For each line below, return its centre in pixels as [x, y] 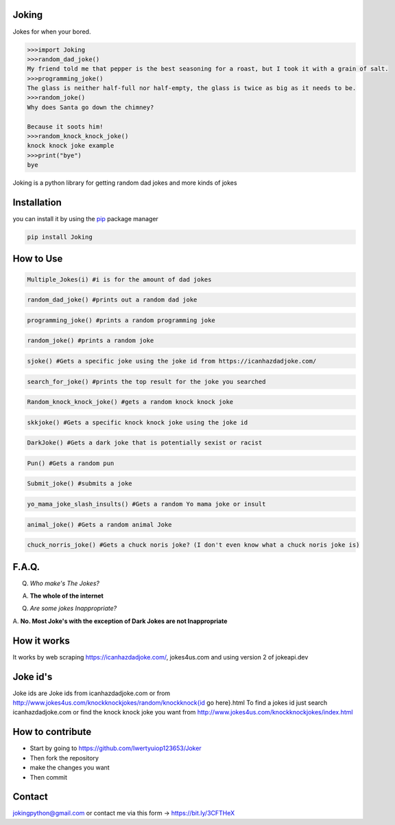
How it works [41, 641]
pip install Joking [60, 237]
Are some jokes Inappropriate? [73, 609]
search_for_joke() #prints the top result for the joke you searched [146, 382]
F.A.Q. [26, 567]
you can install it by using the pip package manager [86, 219]
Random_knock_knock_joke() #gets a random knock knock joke [130, 402]
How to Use [38, 259]
